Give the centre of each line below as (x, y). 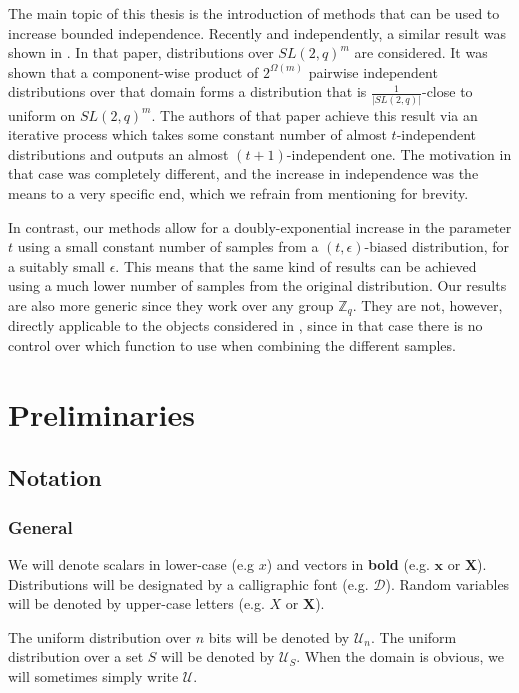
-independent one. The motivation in (399, 153)
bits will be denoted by (279, 636)
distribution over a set (76, 656)
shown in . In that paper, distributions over (141, 52)
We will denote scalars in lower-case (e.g (131, 564)
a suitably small (56, 265)
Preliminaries (101, 413)
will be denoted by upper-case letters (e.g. (136, 603)
